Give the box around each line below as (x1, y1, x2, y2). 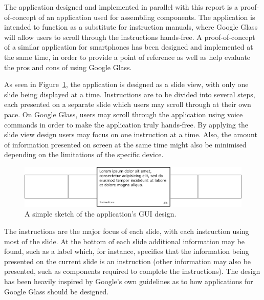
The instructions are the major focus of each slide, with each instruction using (4, 226, 249, 237)
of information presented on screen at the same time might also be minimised (4, 139, 247, 149)
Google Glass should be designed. (4, 286, 109, 296)
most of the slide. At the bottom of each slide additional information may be (4, 235, 245, 246)
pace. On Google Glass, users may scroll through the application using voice (4, 109, 243, 119)
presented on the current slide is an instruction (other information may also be (4, 255, 251, 266)
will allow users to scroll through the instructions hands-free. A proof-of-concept (4, 31, 255, 42)
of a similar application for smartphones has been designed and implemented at (4, 41, 253, 52)
